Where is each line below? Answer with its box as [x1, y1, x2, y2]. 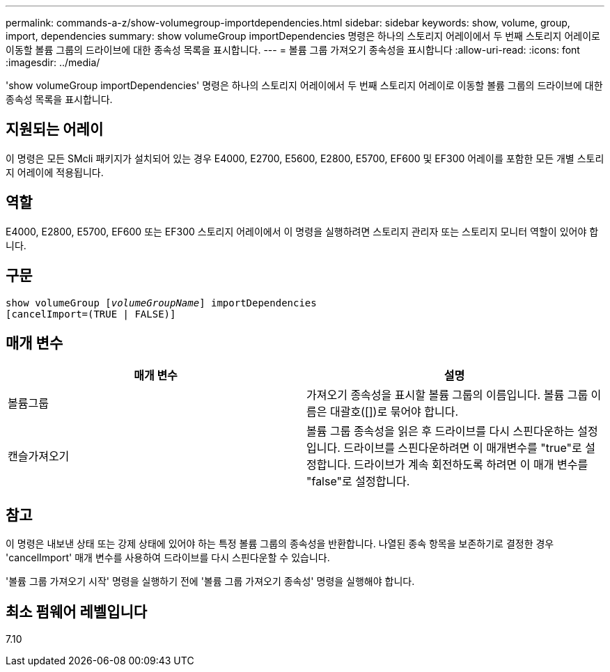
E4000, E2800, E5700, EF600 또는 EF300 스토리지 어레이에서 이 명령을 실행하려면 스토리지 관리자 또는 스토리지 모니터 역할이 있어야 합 [6, 225, 599, 237]
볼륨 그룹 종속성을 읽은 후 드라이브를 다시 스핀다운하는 [306, 424, 574, 439]
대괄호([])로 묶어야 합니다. [329, 405, 459, 419]
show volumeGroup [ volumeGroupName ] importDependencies [6, 297, 317, 308]
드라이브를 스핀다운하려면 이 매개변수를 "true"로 [343, 441, 582, 455]
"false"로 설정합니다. [306, 474, 410, 489]
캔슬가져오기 [8, 449, 70, 464]
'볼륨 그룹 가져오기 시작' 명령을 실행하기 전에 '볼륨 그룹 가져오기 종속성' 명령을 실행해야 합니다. [6, 575, 415, 588]
